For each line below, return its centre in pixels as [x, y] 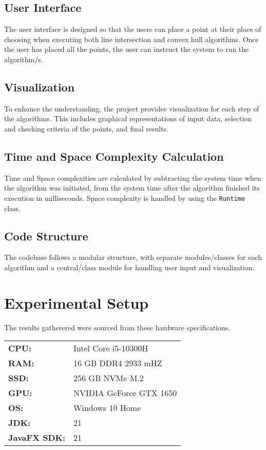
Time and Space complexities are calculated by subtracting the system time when [133, 177]
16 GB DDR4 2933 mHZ [118, 363]
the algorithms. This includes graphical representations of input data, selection [128, 118]
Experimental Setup [77, 302]
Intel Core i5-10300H [111, 348]
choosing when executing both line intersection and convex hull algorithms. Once [131, 39]
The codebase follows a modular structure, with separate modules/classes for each [133, 257]
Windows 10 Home [107, 408]
